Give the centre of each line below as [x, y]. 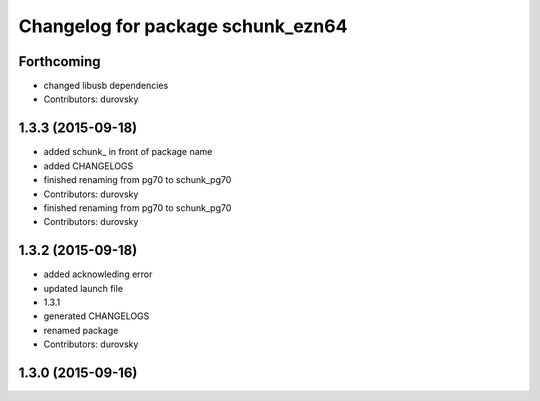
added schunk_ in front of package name [128, 152]
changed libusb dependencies [106, 86]
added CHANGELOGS [88, 166]
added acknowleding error [98, 274]
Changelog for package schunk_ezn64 [183, 26]
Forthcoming [59, 61]
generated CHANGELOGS [96, 316]
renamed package [81, 330]
